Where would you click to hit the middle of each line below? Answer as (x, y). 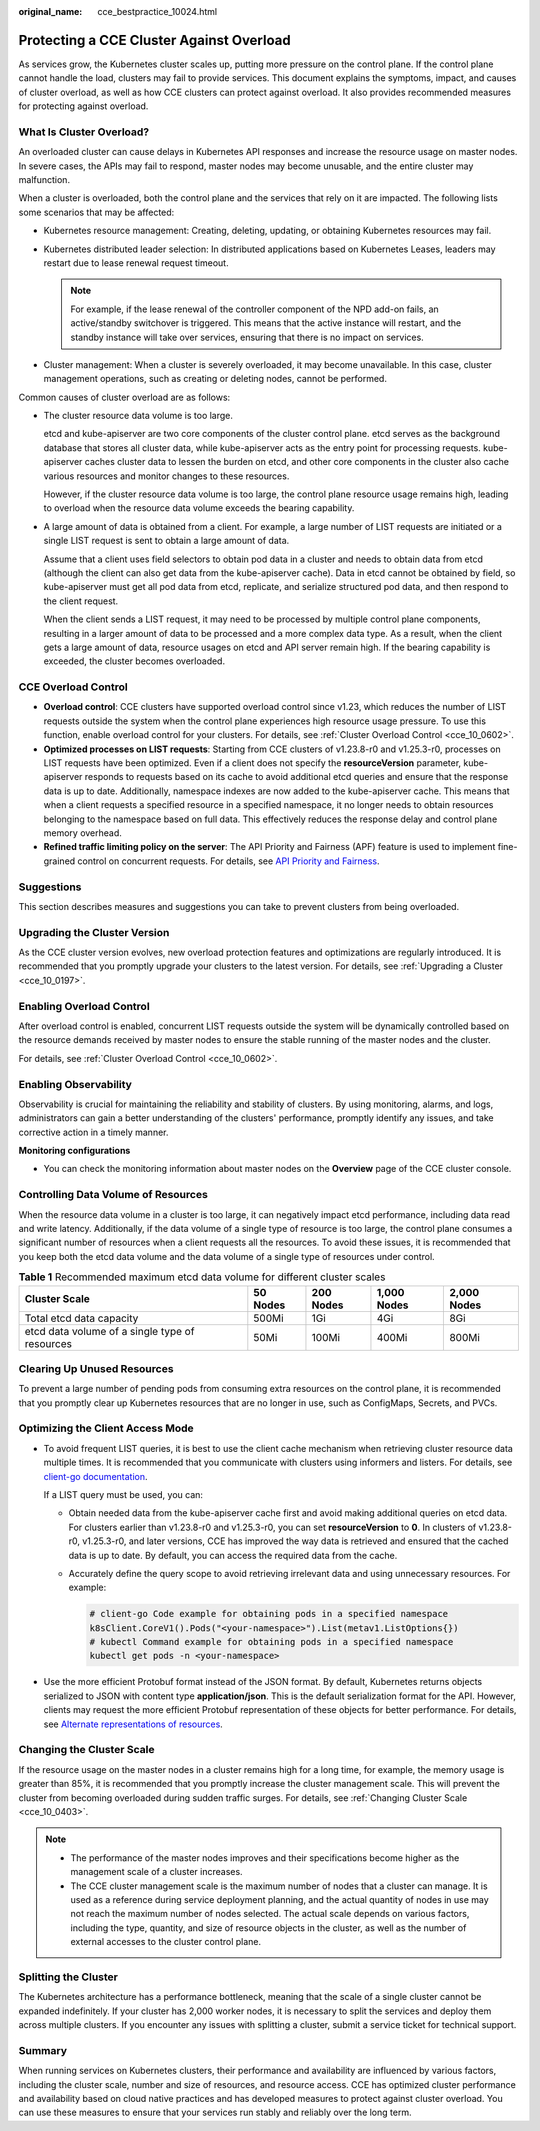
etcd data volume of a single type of (109, 1331)
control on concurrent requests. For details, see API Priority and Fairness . (228, 861)
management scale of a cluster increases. (157, 1872)
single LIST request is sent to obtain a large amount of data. (166, 541)
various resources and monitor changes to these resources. (166, 476)
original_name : (50, 11)
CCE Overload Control (73, 687)
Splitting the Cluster (68, 1977)
